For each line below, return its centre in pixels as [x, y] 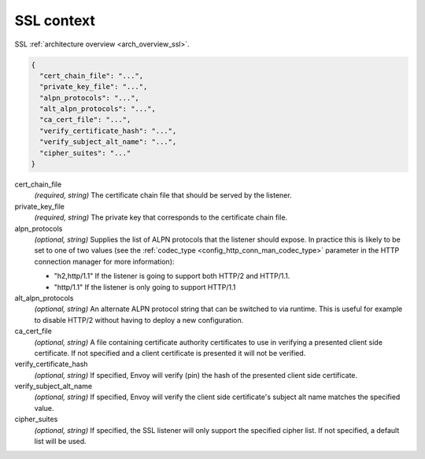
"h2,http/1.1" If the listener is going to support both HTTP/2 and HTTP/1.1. [172, 276]
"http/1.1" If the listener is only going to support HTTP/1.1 [145, 287]
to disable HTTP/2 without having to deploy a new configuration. [139, 320]
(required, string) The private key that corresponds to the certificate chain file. [161, 217]
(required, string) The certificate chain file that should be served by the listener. [163, 195]
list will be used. [60, 442]
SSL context [55, 20]
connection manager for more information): [104, 261]
